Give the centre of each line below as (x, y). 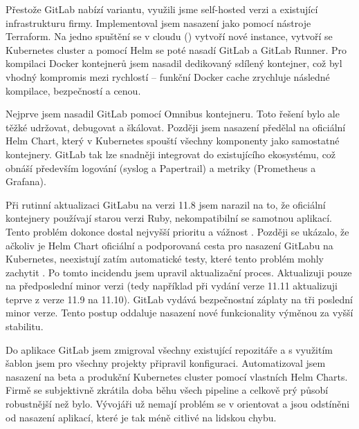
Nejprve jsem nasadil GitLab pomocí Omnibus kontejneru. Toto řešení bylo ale (173, 114)
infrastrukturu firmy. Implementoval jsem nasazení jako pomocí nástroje (158, 22)
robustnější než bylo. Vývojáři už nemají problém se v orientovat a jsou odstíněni (178, 404)
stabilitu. (25, 326)
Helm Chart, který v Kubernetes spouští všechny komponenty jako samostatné (173, 141)
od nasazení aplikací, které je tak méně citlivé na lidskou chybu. (141, 417)
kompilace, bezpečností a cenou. (73, 90)
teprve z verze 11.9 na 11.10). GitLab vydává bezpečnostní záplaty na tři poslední (179, 299)
